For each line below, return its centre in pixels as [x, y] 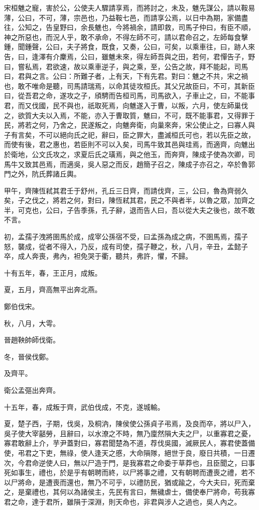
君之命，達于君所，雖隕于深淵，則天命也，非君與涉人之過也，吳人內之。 [123, 501]
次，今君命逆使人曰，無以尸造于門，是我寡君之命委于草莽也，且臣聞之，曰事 [129, 462]
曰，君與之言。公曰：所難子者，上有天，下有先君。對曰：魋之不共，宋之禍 [126, 76]
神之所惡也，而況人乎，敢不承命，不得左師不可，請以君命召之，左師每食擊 [126, 37]
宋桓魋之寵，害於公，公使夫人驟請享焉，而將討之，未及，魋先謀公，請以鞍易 [129, 7]
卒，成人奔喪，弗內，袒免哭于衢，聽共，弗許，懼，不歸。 [98, 256]
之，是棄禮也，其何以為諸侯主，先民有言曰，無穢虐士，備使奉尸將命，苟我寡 [129, 492]
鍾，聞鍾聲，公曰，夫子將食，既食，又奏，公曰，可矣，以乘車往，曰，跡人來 [129, 47]
